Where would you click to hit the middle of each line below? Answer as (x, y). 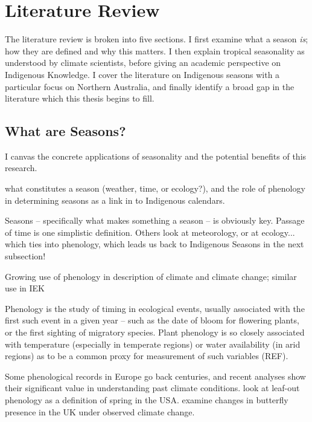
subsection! (25, 256)
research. (21, 168)
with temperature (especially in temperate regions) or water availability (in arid (153, 344)
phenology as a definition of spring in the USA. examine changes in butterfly (147, 399)
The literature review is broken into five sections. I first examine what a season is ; (157, 39)
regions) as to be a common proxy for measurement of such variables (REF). (147, 356)
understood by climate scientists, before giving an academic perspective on (143, 63)
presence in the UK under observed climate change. (100, 411)
